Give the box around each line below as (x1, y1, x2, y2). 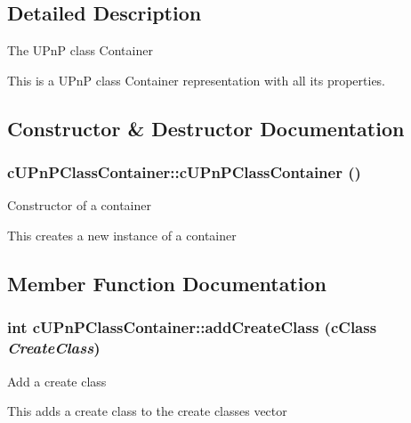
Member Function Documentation (7, 269, 327, 297)
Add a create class (7, 371, 107, 390)
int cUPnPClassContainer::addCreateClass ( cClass (7, 316, 377, 338)
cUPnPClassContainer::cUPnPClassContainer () (7, 161, 361, 183)
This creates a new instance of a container (7, 225, 237, 244)
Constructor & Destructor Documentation (7, 114, 405, 142)
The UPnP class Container (7, 41, 153, 60)
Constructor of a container (7, 196, 151, 215)
